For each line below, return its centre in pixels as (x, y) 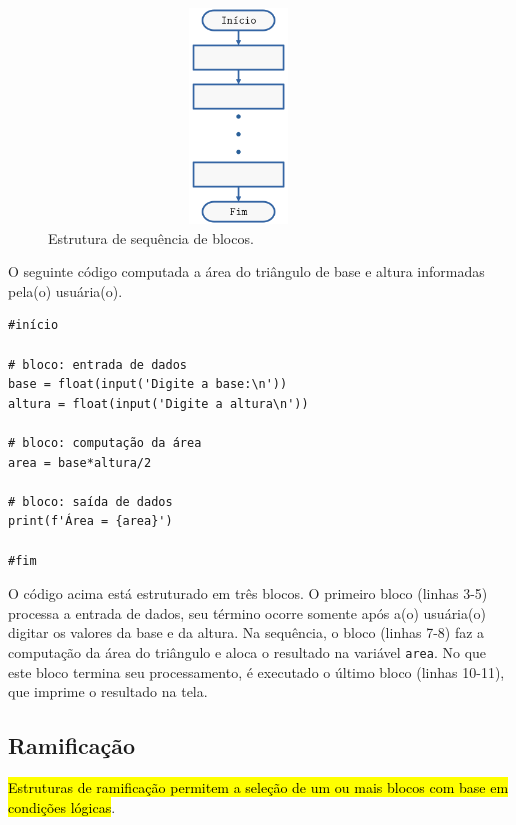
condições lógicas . (62, 806)
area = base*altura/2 (80, 462)
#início (33, 325)
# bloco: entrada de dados (97, 364)
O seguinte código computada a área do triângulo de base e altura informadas (246, 271)
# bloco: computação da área (105, 442)
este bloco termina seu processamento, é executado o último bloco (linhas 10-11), (256, 671)
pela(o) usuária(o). (65, 290)
